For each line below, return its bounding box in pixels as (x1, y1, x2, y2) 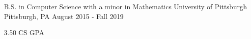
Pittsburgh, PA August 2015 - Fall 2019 (4, 11, 124, 21)
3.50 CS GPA (4, 27, 44, 38)
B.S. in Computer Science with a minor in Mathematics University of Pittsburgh (4, 1, 247, 11)
